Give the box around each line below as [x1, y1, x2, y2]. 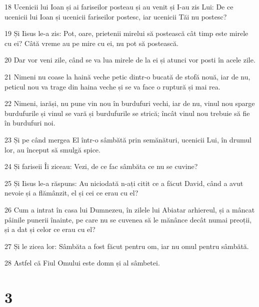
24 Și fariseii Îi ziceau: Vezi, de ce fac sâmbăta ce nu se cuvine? [4, 161, 198, 171]
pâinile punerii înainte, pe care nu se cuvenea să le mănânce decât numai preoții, [4, 214, 252, 224]
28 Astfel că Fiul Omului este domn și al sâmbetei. [4, 257, 160, 268]
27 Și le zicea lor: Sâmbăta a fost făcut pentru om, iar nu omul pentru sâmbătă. [4, 240, 249, 251]
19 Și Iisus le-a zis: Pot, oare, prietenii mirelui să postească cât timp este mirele [4, 28, 248, 38]
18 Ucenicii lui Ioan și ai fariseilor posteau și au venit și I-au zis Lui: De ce [4, 1, 233, 11]
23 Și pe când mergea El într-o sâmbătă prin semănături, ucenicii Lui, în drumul [4, 134, 251, 144]
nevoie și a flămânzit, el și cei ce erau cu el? [4, 187, 138, 198]
